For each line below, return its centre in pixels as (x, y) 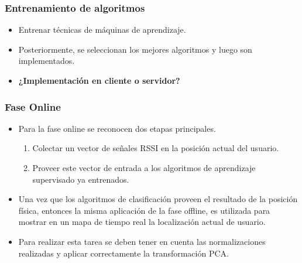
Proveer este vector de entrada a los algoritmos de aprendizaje (144, 168)
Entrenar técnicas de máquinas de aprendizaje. (102, 30)
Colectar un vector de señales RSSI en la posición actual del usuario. (156, 148)
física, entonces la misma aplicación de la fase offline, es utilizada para (144, 210)
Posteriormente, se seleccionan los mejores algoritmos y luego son (135, 49)
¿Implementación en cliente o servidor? (99, 80)
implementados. (47, 61)
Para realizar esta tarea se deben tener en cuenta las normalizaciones (142, 241)
